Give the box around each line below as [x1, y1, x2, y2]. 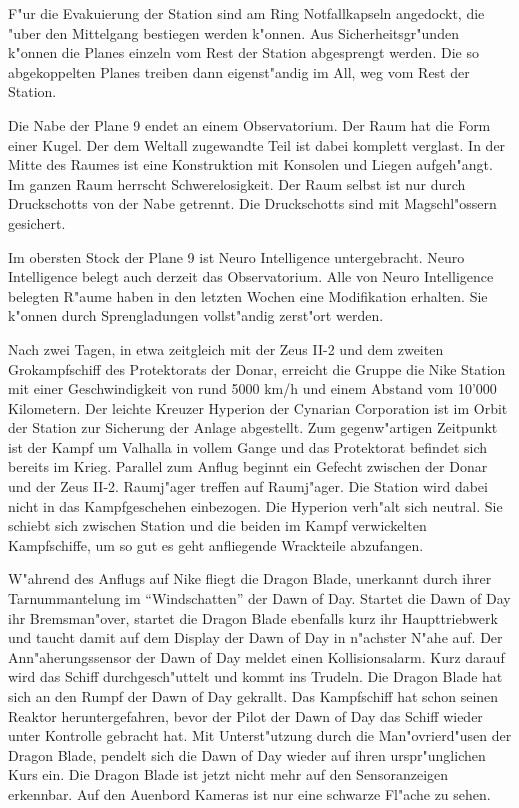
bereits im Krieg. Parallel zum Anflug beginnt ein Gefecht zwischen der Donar [8, 456, 488, 477]
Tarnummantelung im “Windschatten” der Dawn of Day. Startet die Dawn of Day [8, 588, 511, 609]
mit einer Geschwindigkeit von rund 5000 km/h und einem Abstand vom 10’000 [8, 378, 497, 399]
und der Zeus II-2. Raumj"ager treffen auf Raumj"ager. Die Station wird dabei [8, 476, 488, 497]
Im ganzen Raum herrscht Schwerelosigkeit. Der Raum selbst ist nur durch [8, 173, 466, 194]
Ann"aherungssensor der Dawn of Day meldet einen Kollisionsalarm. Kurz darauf [8, 646, 505, 667]
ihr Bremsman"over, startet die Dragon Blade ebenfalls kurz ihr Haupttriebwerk [8, 607, 498, 628]
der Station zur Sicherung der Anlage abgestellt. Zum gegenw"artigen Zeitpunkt [8, 417, 498, 438]
